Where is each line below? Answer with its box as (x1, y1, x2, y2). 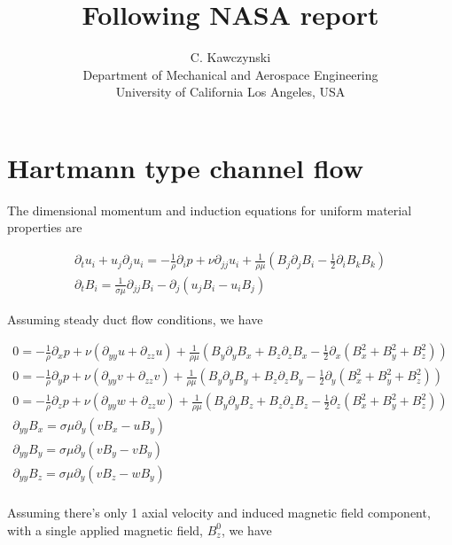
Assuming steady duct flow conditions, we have (7, 309, 263, 328)
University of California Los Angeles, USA (115, 82, 346, 101)
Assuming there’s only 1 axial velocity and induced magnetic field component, (7, 503, 431, 522)
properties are (7, 218, 82, 237)
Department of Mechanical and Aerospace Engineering (82, 65, 378, 83)
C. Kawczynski (190, 48, 271, 66)
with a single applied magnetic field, (7, 520, 203, 539)
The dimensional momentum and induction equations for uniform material (7, 200, 412, 219)
